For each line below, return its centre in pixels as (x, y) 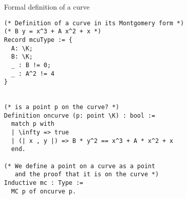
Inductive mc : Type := (44, 183)
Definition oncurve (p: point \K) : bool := (80, 115)
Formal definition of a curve (47, 7)
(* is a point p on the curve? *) (62, 107)
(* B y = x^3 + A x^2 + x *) (53, 32)
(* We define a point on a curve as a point (80, 166)
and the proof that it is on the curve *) (87, 175)
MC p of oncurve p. (44, 191)
